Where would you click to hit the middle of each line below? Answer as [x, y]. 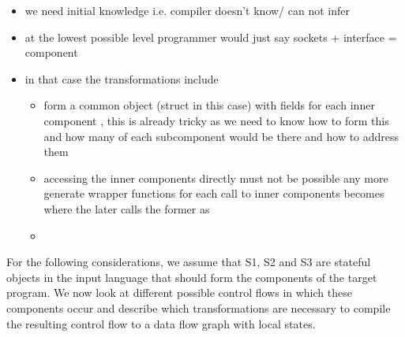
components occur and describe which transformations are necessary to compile [199, 307]
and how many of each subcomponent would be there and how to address [221, 136]
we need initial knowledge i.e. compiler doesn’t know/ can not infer [187, 10]
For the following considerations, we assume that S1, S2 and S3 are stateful [189, 262]
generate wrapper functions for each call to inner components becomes [214, 193]
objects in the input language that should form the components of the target [192, 277]
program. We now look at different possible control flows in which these [179, 293]
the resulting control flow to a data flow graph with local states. [161, 323]
